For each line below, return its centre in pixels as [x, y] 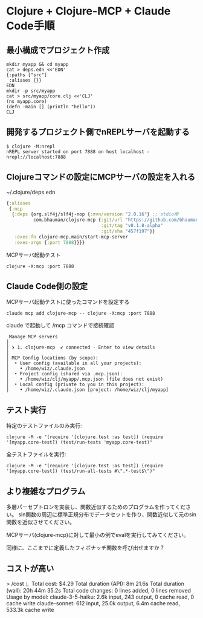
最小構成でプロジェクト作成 [58, 50]
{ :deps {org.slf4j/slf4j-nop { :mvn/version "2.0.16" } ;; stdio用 [95, 214]
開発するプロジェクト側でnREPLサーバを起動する [98, 132]
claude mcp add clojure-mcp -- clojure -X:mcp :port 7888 [81, 314]
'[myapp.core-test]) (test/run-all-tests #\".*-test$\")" [81, 471]
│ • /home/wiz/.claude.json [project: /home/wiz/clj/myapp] [88, 390]
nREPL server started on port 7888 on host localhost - [78, 152]
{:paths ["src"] [27, 75]
